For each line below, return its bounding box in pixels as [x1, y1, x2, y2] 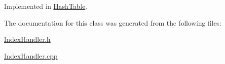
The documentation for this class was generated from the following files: [4, 17, 222, 28]
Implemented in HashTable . [4, 1, 87, 11]
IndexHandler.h [4, 34, 51, 44]
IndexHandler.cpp [4, 50, 58, 61]
